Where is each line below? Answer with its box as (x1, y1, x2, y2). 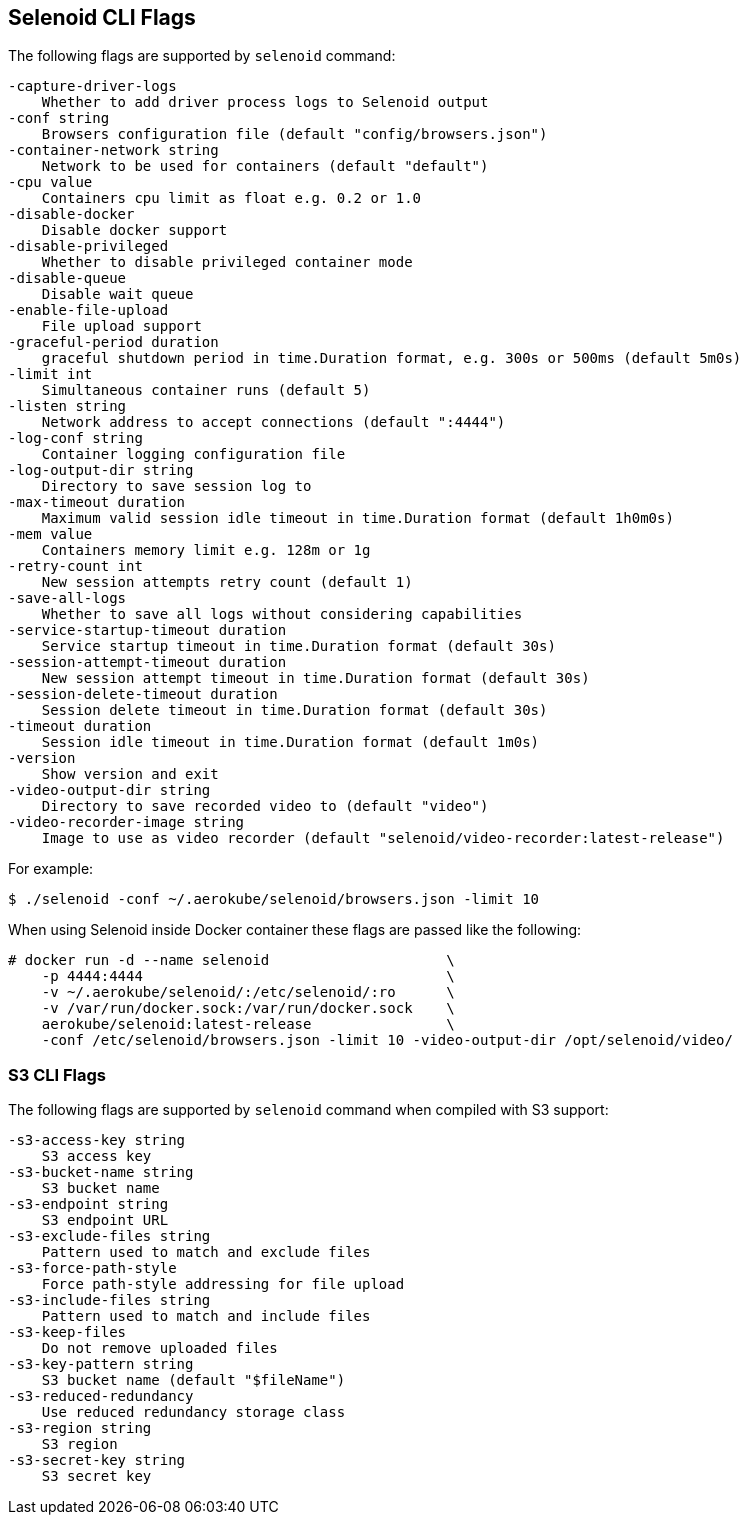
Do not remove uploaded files (41, 1340, 278, 1357)
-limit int (8, 366, 93, 383)
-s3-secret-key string (8, 1452, 186, 1469)
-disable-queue (8, 270, 127, 287)
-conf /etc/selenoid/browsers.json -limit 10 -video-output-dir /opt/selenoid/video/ (41, 1032, 733, 1049)
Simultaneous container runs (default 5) (41, 382, 371, 399)
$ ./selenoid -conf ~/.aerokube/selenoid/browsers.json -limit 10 (8, 891, 540, 908)
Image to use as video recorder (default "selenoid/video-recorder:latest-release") (41, 830, 725, 847)
